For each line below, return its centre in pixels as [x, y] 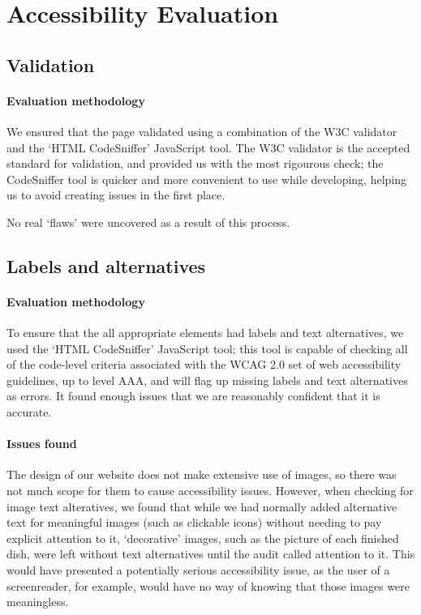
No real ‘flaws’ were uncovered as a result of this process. [148, 222]
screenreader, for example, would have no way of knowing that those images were [208, 585]
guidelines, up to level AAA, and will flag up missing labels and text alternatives [207, 380]
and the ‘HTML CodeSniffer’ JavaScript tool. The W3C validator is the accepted [208, 147]
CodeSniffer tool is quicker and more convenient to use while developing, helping [206, 179]
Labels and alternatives [106, 265]
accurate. [29, 412]
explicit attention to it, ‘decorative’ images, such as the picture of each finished [203, 538]
